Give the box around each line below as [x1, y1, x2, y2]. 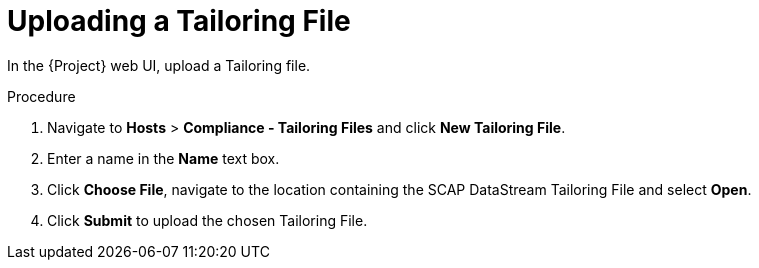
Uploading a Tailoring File [7, 4, 351, 38]
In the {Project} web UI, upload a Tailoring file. [7, 56, 311, 74]
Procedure [7, 87, 76, 105]
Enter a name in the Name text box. [47, 149, 280, 167]
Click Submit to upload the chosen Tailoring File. [47, 211, 368, 229]
